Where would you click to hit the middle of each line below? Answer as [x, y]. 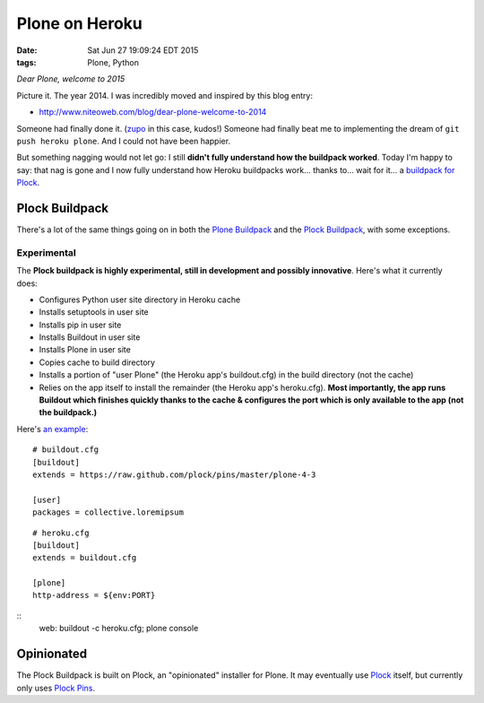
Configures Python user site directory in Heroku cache [140, 299]
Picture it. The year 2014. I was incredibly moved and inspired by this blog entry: [165, 95]
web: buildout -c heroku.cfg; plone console [119, 629]
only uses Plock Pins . [56, 688]
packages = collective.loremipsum [108, 512]
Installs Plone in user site [85, 350]
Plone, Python [113, 62]
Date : [27, 50]
